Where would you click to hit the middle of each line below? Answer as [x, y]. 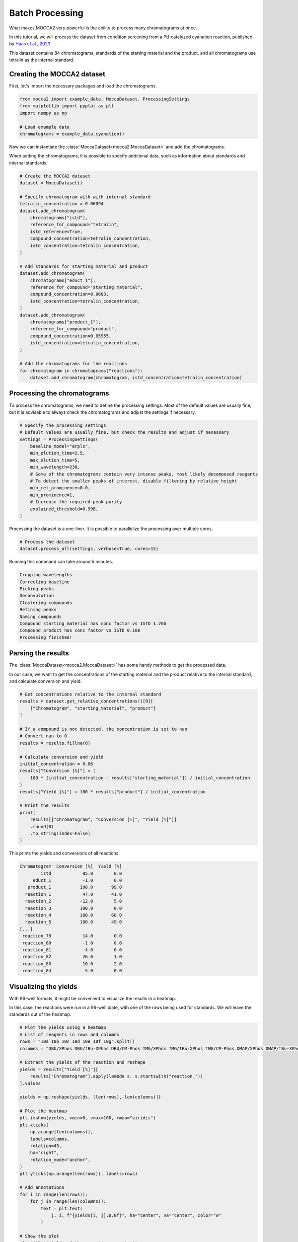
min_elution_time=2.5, [58, 453]
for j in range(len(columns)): [68, 1202]
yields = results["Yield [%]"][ [59, 1069]
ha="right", [45, 1153]
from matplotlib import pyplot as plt [67, 106]
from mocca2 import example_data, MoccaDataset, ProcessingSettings [105, 99]
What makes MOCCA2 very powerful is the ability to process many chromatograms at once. [103, 28]
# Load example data [44, 127]
